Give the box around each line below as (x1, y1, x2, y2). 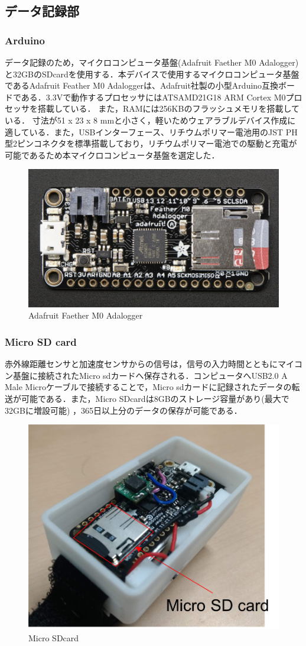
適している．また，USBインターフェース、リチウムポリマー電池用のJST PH (5, 125, 298, 138)
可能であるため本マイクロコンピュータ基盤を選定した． (5, 148, 220, 161)
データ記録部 (5, 2, 79, 20)
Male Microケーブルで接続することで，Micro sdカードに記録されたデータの (5, 381, 292, 393)
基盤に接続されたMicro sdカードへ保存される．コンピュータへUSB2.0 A (12, 369, 288, 381)
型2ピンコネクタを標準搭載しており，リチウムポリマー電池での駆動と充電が (5, 137, 297, 150)
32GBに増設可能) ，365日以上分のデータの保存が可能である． (5, 404, 242, 416)
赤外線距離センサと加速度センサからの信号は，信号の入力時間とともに (5, 358, 278, 370)
